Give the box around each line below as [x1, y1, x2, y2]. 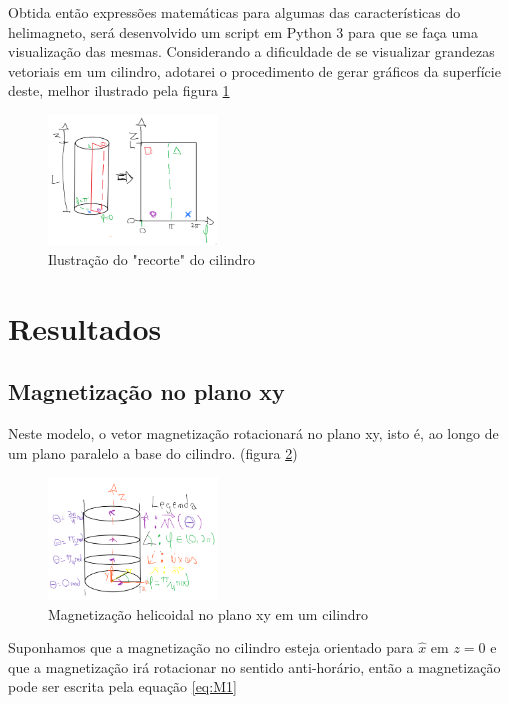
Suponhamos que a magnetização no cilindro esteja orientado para [8, 637, 414, 658]
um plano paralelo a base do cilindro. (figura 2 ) [8, 442, 298, 463]
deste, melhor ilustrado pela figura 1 [8, 80, 230, 101]
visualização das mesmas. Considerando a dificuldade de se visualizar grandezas [8, 41, 495, 62]
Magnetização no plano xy [8, 376, 285, 407]
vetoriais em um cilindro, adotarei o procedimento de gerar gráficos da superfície [8, 60, 501, 81]
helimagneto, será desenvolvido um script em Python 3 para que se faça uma [8, 21, 478, 42]
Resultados [8, 307, 162, 348]
